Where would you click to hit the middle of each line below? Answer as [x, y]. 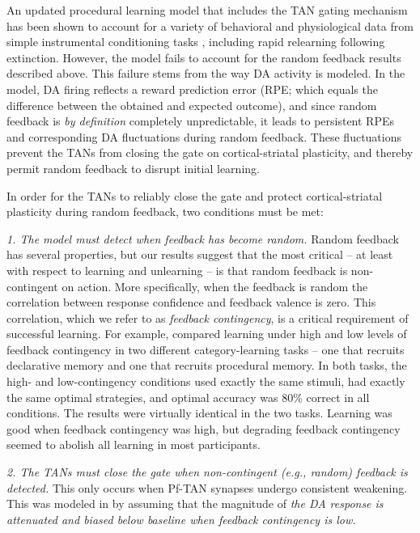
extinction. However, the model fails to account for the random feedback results [204, 57]
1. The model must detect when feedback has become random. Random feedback [203, 238]
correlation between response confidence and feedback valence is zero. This [191, 302]
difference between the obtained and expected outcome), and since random [192, 105]
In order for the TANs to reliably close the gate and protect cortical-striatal [195, 195]
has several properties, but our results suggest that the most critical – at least [200, 254]
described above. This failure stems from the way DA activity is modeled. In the [206, 73]
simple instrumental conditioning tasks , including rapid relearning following [196, 42]
